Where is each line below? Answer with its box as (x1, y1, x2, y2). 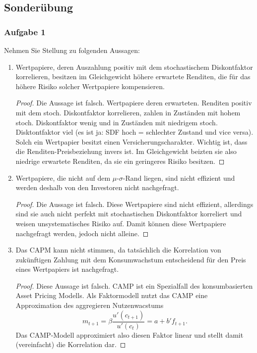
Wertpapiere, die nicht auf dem (15, 172, 111, 183)
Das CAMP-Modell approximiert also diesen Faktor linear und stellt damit (15, 329, 244, 340)
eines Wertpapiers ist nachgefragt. (15, 264, 119, 274)
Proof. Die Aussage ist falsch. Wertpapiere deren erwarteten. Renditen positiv (15, 98, 252, 108)
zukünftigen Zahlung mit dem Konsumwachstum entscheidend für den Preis (15, 254, 246, 264)
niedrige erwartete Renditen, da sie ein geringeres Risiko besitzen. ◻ (15, 155, 225, 166)
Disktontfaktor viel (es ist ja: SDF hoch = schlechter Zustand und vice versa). (15, 127, 254, 137)
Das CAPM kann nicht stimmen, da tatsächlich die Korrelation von (15, 245, 221, 255)
